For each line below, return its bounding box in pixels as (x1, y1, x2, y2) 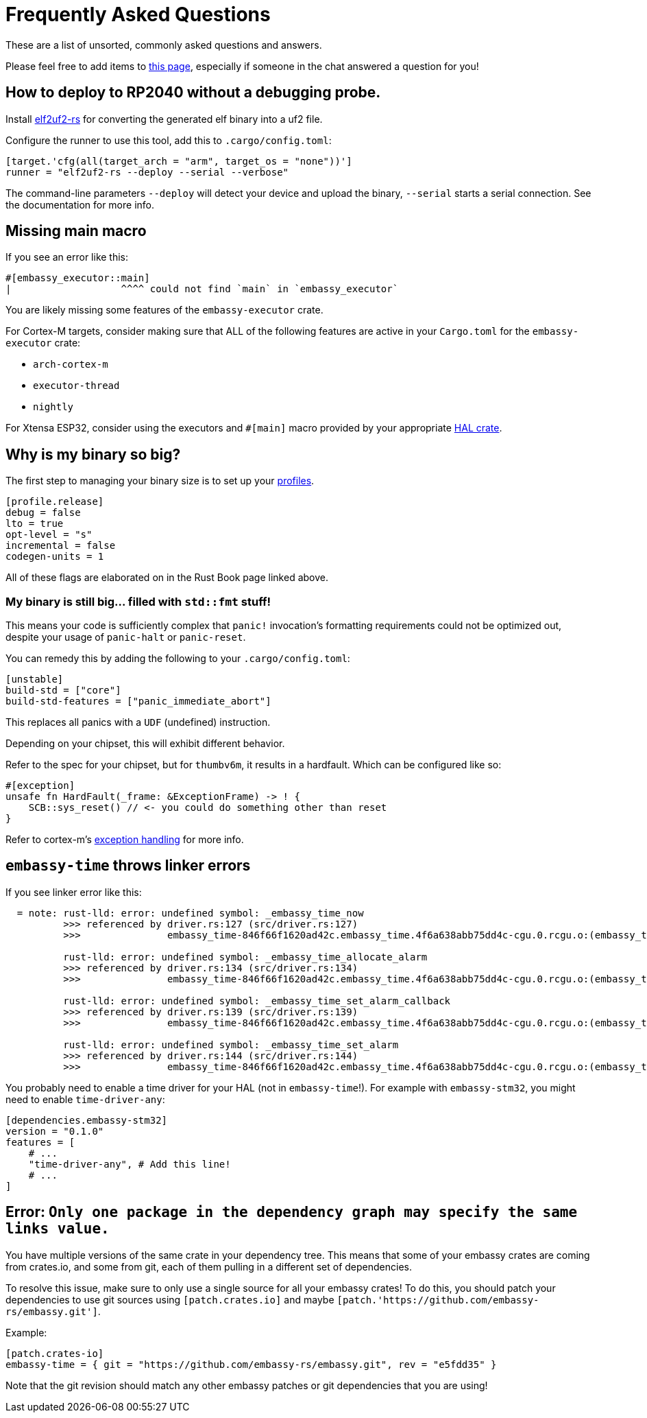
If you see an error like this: (5, 251, 129, 263)
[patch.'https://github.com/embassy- (337, 1294, 539, 1305)
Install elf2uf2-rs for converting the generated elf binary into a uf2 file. (5, 113, 323, 125)
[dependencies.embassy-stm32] (5, 1114, 168, 1126)
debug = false (5, 507, 81, 519)
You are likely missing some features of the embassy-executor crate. (5, 304, 323, 316)
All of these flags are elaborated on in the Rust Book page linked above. (5, 571, 328, 584)
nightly (33, 401, 74, 413)
